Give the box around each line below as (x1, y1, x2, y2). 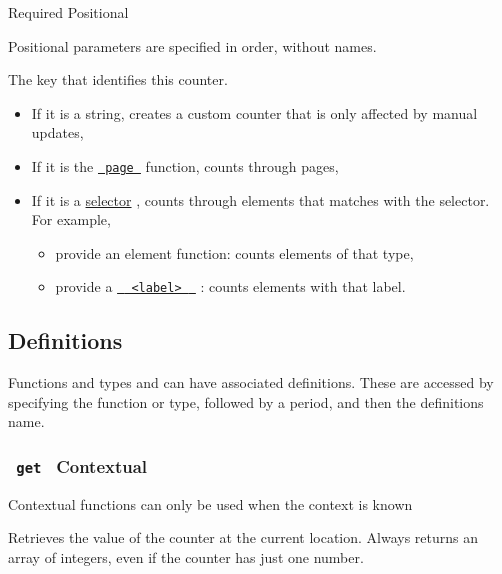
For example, (31, 209, 111, 230)
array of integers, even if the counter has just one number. (8, 547, 364, 568)
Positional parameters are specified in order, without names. (8, 35, 377, 56)
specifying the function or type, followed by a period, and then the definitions (8, 391, 484, 412)
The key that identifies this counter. (8, 69, 228, 90)
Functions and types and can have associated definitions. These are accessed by (8, 372, 494, 393)
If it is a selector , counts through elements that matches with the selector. (31, 189, 490, 210)
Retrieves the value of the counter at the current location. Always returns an (8, 527, 479, 548)
